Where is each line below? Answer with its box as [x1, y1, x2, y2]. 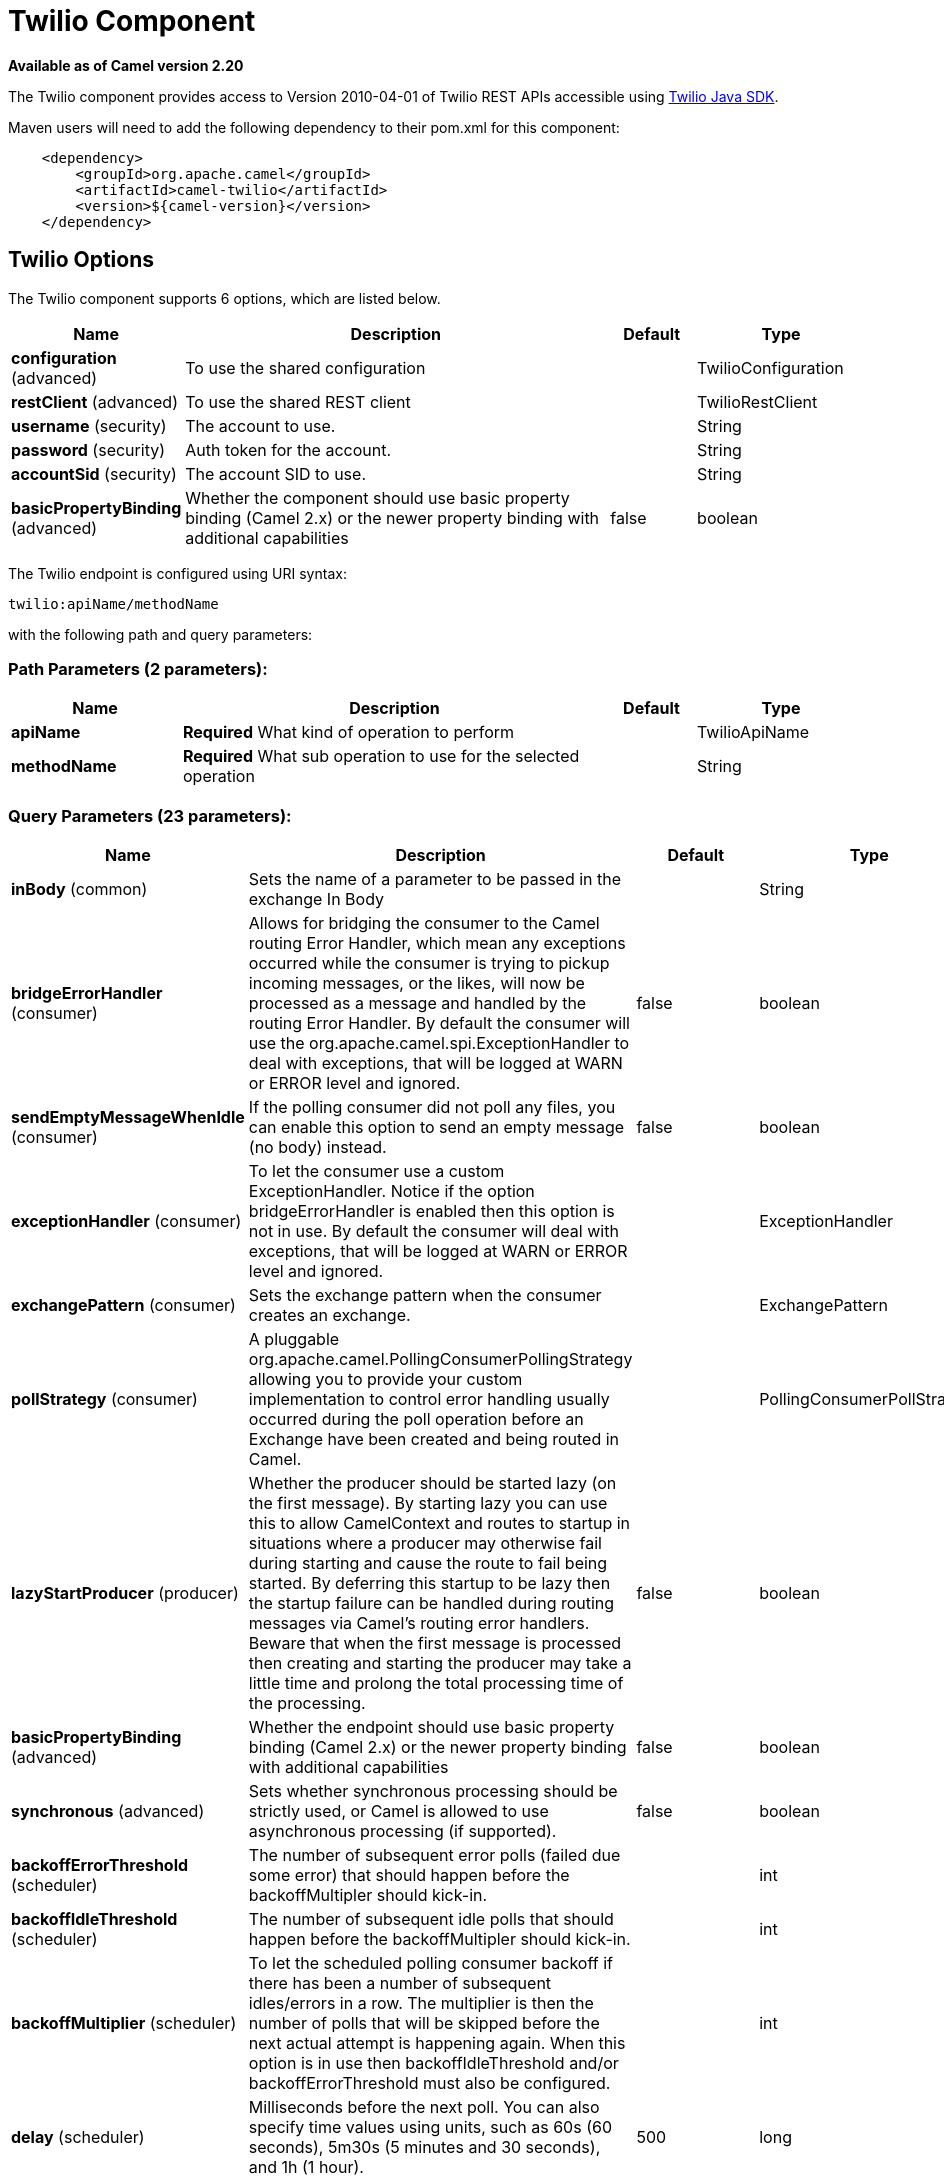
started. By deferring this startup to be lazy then [248, 1573, 611, 1594]
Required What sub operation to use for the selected [183, 746, 580, 767]
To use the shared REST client [185, 391, 411, 412]
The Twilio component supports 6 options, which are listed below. [8, 289, 441, 307]
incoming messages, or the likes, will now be [248, 973, 585, 994]
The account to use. [185, 415, 336, 436]
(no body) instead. [248, 1137, 387, 1158]
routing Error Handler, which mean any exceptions [248, 933, 626, 954]
